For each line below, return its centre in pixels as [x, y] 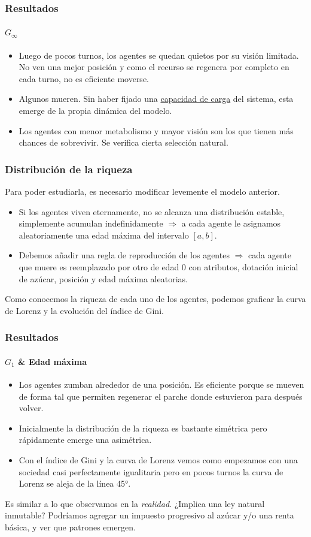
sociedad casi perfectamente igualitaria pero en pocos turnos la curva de [151, 471]
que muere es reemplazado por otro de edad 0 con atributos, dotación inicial [158, 266]
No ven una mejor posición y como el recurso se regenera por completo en [154, 67]
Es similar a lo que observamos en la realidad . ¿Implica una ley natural [135, 503]
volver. [31, 408]
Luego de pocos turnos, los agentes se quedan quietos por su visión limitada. [159, 55]
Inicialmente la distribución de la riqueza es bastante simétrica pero [143, 428]
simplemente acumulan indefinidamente [91, 223]
